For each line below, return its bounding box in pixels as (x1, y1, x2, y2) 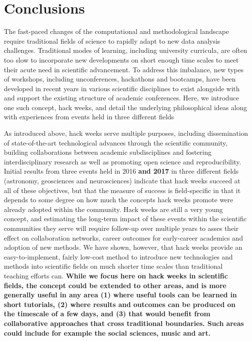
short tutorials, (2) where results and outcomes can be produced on (4, 299, 235, 309)
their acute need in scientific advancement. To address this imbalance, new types (4, 64, 244, 74)
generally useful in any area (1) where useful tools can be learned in (4, 290, 237, 300)
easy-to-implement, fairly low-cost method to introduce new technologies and (4, 251, 233, 261)
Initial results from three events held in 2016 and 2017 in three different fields (4, 166, 239, 176)
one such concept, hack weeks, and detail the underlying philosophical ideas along (4, 102, 247, 112)
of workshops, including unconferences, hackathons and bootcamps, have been (4, 74, 236, 84)
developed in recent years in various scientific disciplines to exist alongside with (4, 83, 240, 93)
